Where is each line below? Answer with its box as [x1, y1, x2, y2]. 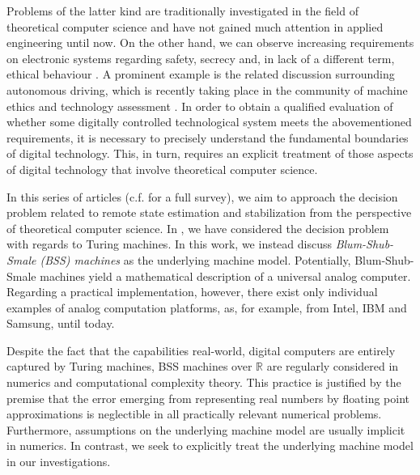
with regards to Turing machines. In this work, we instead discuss [6, 235, 333, 252]
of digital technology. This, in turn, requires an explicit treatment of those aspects [6, 145, 414, 162]
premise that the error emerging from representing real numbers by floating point [6, 389, 410, 406]
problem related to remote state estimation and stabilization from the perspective [6, 204, 412, 221]
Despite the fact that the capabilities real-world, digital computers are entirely [6, 341, 396, 358]
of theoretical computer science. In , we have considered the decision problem [6, 219, 389, 236]
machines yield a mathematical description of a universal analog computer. [40, 267, 411, 284]
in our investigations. [6, 453, 111, 470]
